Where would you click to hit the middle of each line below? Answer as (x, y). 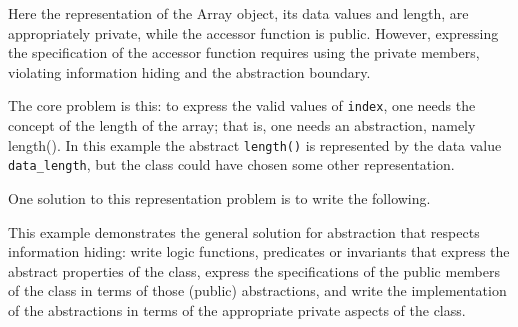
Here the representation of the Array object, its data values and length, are (238, 13)
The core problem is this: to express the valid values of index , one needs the (242, 105)
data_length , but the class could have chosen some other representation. (231, 164)
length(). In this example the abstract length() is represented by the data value (255, 144)
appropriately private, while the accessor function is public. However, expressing (253, 32)
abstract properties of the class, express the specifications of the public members (254, 270)
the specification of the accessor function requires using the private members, (244, 52)
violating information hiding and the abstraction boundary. (189, 71)
